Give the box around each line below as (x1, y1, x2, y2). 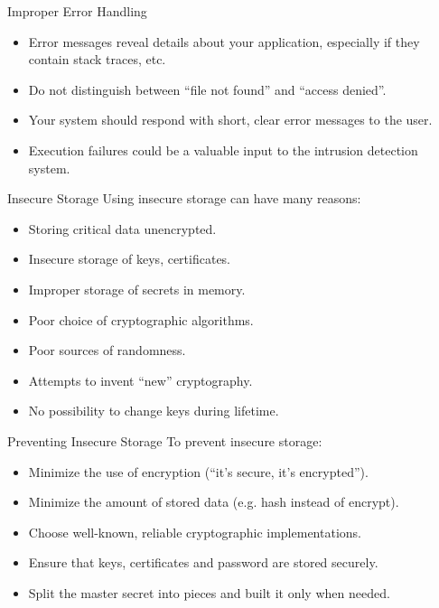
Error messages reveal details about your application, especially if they (28, 32, 420, 51)
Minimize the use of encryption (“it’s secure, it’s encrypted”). (28, 462, 369, 481)
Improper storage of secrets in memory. (28, 279, 246, 298)
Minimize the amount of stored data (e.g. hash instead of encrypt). (28, 492, 399, 511)
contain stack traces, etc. (28, 50, 166, 69)
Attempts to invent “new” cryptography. (28, 370, 253, 389)
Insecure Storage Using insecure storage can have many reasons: (7, 189, 361, 208)
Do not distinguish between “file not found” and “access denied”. (28, 80, 387, 98)
